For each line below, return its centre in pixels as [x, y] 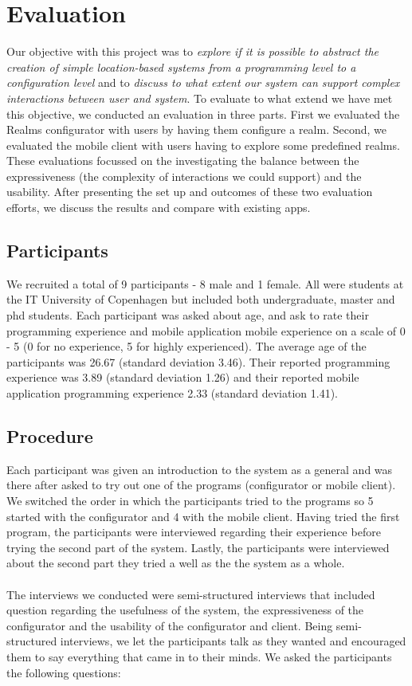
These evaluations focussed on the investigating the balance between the [183, 161]
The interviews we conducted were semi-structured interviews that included [191, 594]
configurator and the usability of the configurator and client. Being [170, 625]
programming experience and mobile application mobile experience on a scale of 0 [206, 330]
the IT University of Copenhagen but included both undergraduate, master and [201, 299]
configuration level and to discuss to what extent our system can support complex [203, 82]
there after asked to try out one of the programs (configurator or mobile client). [201, 485]
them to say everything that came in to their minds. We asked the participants [199, 656]
